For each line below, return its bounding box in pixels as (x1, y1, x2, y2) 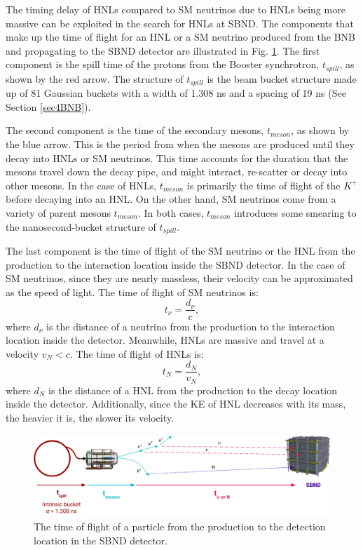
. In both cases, (137, 206, 204, 220)
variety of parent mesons (6, 206, 111, 220)
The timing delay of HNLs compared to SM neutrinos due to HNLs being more (6, 2, 345, 16)
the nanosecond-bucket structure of (6, 219, 156, 234)
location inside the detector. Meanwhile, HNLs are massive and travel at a (6, 333, 324, 347)
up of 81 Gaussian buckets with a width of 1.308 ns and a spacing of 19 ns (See (6, 86, 346, 100)
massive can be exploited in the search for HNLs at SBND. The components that (6, 15, 354, 30)
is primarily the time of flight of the (186, 177, 341, 192)
